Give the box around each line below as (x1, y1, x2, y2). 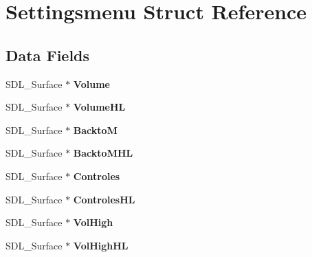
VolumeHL (73, 100, 126, 114)
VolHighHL (73, 238, 129, 252)
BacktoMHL (73, 146, 133, 160)
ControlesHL (73, 192, 135, 206)
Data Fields (5, 44, 90, 65)
